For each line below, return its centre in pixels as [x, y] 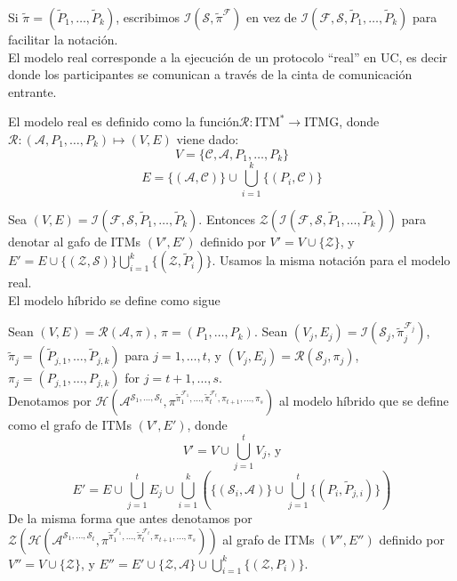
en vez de [272, 17]
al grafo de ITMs [269, 539]
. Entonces [227, 218]
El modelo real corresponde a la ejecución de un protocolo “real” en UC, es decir [228, 56]
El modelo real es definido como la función [124, 121]
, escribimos [148, 17]
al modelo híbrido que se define [364, 401]
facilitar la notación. [63, 39]
